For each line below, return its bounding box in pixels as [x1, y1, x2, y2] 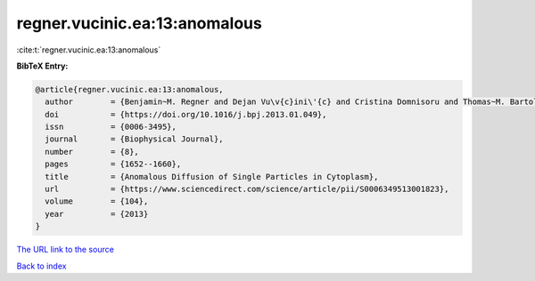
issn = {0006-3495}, [45, 122, 177, 132]
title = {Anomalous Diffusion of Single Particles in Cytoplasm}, [45, 172, 379, 181]
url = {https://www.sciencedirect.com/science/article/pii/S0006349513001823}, [45, 184, 449, 195]
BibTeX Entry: [16, 60, 69, 71]
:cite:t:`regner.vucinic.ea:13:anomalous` [16, 44, 161, 55]
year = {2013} [45, 209, 149, 219]
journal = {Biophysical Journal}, [45, 134, 224, 144]
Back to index [16, 261, 67, 271]
